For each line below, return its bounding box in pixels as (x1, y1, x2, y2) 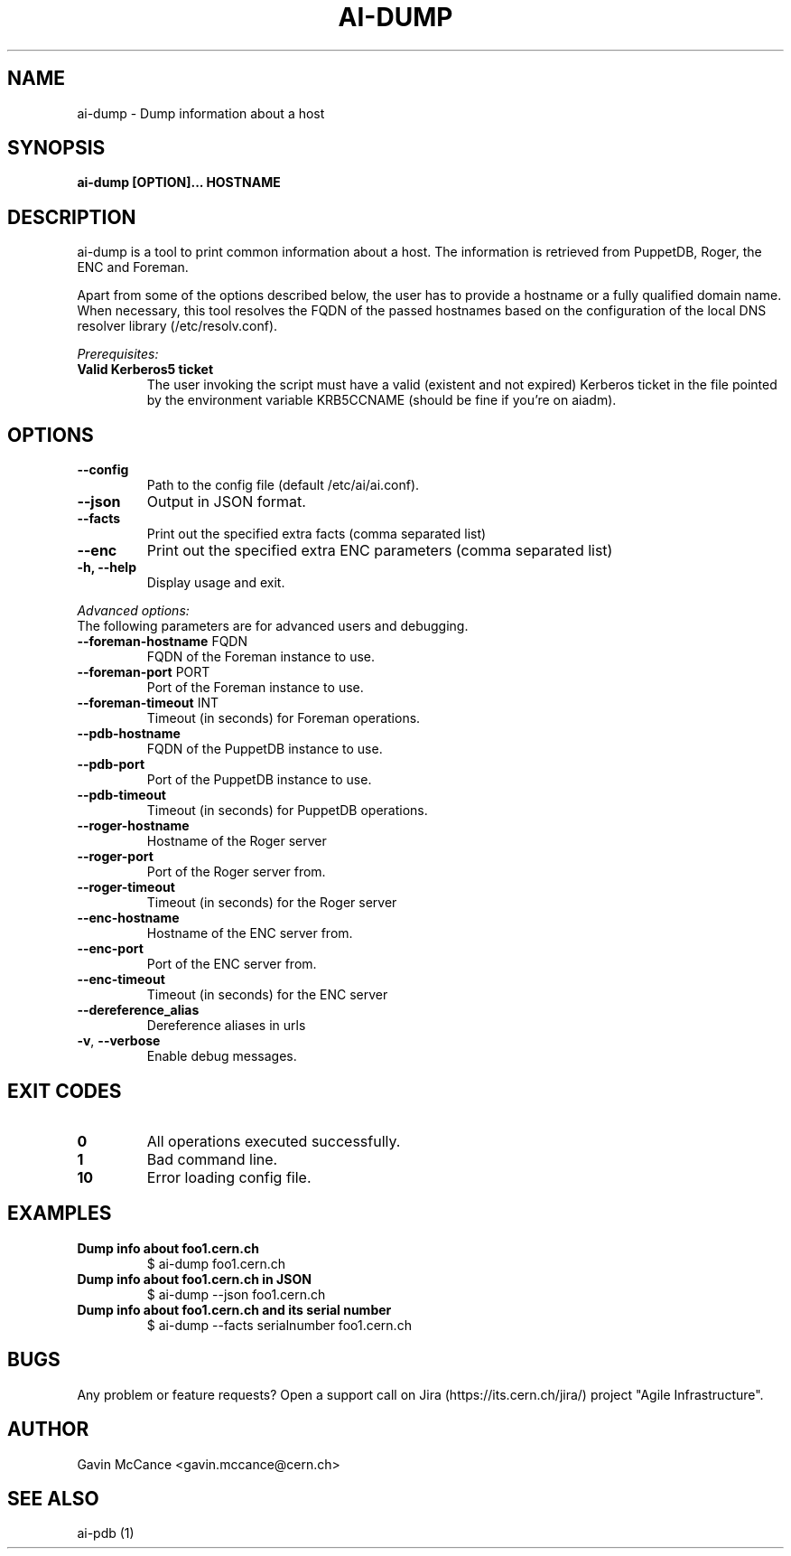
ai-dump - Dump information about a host (77, 105, 325, 121)
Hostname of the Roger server (146, 833, 327, 849)
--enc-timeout (77, 971, 165, 988)
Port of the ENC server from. (146, 956, 317, 972)
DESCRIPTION (7, 205, 136, 229)
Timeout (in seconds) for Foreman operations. (146, 710, 421, 726)
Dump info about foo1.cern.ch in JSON (77, 1270, 312, 1287)
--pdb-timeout (77, 787, 166, 803)
